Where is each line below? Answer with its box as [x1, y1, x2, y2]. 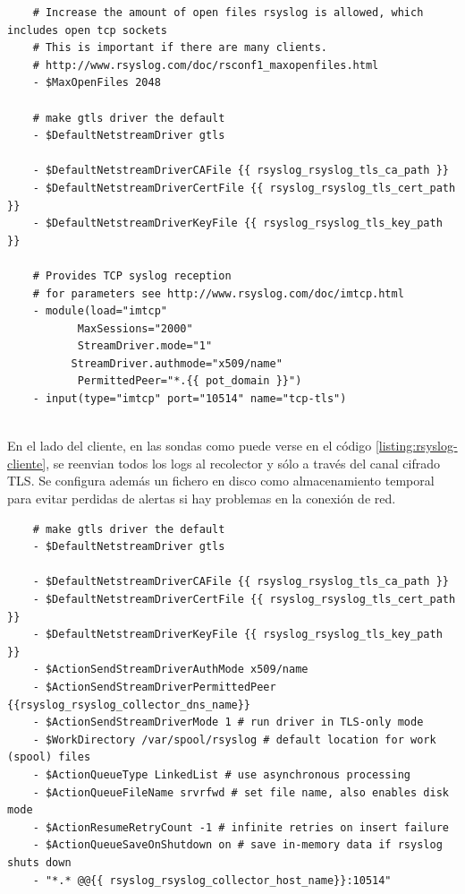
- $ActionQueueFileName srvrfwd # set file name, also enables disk [32, 786, 449, 799]
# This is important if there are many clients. [32, 41, 327, 55]
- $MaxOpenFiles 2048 [32, 76, 161, 90]
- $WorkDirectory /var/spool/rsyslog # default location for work [32, 733, 436, 746]
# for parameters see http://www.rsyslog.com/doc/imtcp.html [32, 287, 404, 300]
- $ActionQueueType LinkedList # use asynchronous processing [32, 768, 411, 781]
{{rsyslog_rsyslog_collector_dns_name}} [7, 698, 251, 711]
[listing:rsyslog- [375, 436, 458, 455]
